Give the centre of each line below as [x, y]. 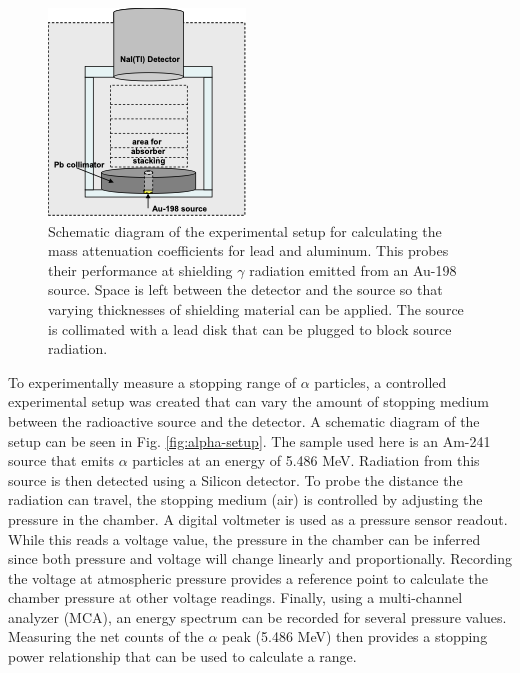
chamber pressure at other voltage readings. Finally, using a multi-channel [235, 597]
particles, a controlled [380, 381]
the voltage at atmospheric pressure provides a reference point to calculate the [248, 577]
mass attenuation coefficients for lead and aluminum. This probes [248, 250]
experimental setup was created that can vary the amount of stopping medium [248, 401]
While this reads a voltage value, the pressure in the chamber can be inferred [244, 538]
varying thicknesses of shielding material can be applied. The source [256, 308]
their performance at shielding [140, 269]
